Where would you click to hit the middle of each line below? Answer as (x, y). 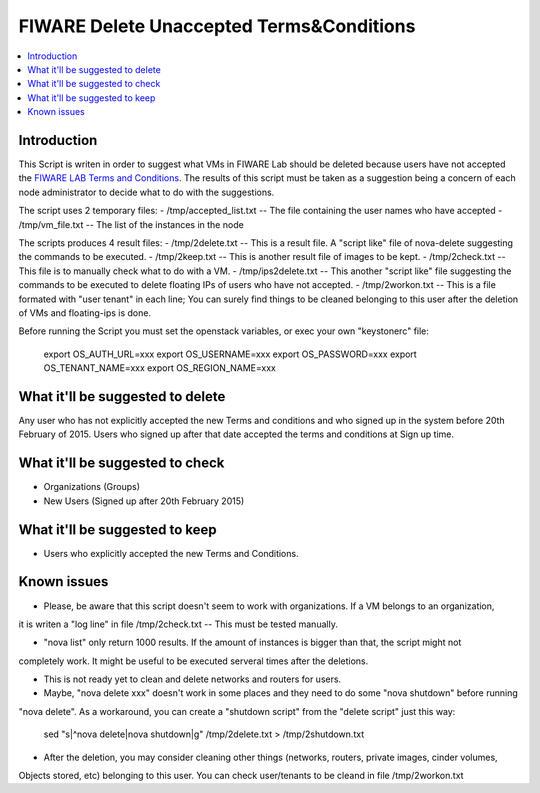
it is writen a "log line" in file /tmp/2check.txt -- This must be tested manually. (178, 624)
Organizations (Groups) (91, 487)
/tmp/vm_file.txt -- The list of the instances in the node (131, 224)
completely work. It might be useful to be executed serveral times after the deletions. (193, 661)
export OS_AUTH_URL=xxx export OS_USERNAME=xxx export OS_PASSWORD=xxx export (230, 354)
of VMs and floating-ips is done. (85, 312)
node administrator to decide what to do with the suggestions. (146, 192)
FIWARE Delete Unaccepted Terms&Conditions (217, 26)
